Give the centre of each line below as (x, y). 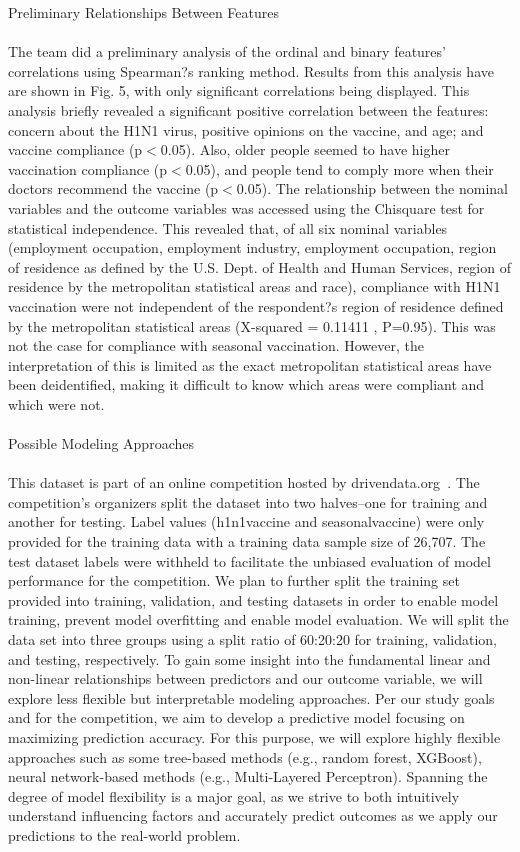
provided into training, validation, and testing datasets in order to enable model (253, 599)
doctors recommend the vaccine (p (113, 188)
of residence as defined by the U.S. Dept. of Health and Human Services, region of (259, 266)
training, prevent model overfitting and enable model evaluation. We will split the (258, 619)
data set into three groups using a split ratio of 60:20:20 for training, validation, (253, 639)
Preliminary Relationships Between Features (144, 12)
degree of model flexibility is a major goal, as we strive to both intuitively (234, 795)
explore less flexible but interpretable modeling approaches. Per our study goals (251, 697)
